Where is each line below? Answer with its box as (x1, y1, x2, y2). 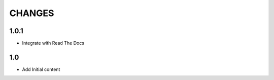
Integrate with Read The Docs (22, 40, 85, 46)
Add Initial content (22, 66, 60, 72)
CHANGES (9, 8, 54, 19)
